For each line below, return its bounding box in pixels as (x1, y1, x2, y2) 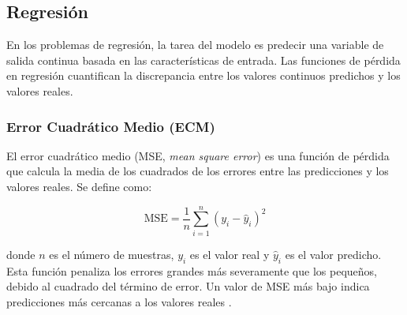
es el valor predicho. (285, 246, 382, 262)
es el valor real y (189, 246, 270, 262)
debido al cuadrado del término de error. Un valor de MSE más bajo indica (6, 278, 370, 294)
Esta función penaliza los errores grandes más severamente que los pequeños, (6, 262, 377, 279)
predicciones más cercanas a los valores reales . (6, 293, 232, 309)
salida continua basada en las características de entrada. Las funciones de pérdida (6, 51, 401, 68)
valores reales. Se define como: (6, 178, 152, 194)
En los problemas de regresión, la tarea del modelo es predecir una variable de (6, 36, 384, 53)
